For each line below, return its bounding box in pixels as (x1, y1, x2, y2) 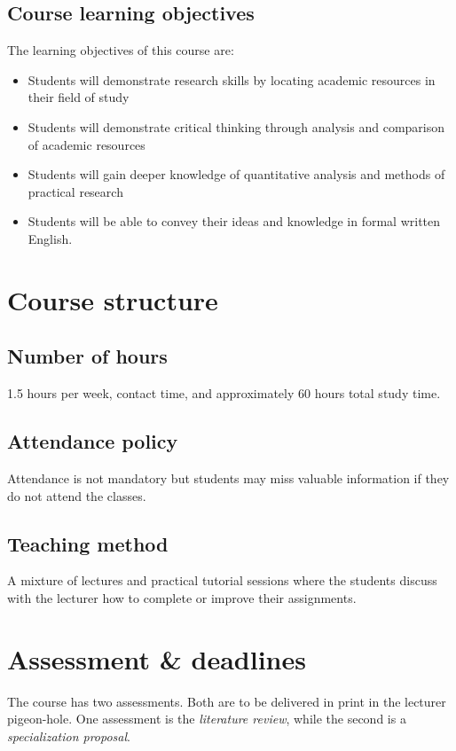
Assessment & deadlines (7, 640, 306, 677)
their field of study (28, 88, 130, 106)
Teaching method (7, 529, 169, 557)
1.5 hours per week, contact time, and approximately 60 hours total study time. (7, 384, 441, 403)
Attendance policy (7, 427, 178, 455)
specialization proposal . (7, 726, 130, 745)
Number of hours (7, 342, 168, 370)
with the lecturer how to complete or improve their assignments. (7, 588, 357, 606)
